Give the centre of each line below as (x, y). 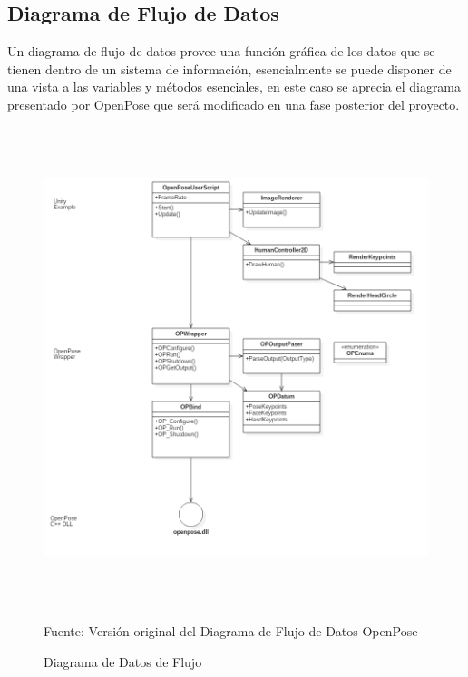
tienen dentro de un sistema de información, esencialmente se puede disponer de (229, 68)
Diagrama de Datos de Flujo (123, 661)
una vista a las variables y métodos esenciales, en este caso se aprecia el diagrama (234, 87)
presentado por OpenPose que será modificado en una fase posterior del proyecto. (234, 104)
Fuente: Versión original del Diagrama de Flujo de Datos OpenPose (231, 631)
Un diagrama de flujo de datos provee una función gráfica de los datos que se (221, 51)
